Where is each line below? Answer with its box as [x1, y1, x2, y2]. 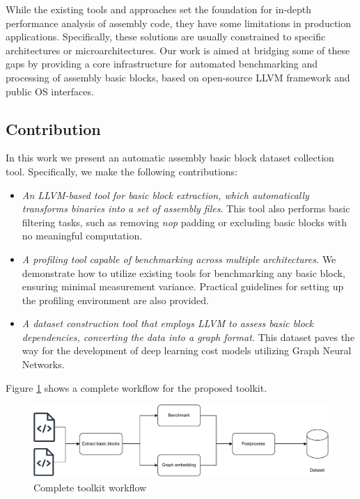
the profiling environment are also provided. [22, 292, 210, 307]
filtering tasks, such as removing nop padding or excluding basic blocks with [22, 214, 347, 229]
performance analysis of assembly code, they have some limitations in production [6, 15, 352, 30]
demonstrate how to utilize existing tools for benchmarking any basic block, [22, 265, 345, 280]
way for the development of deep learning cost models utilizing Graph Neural [22, 343, 352, 358]
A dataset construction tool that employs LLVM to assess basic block [22, 316, 314, 331]
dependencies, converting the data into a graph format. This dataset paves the [22, 329, 355, 344]
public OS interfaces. [6, 84, 94, 98]
